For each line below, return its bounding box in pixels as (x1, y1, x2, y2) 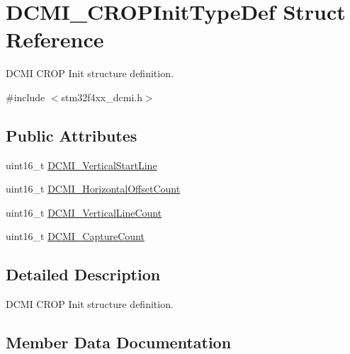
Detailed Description (6, 263, 161, 285)
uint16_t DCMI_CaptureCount (6, 229, 145, 244)
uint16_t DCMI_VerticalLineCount (6, 205, 162, 219)
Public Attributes (6, 124, 137, 146)
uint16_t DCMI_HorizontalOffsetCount (6, 181, 181, 196)
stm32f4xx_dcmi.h (61, 89, 142, 104)
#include (6, 89, 45, 104)
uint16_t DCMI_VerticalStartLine (6, 157, 157, 172)
